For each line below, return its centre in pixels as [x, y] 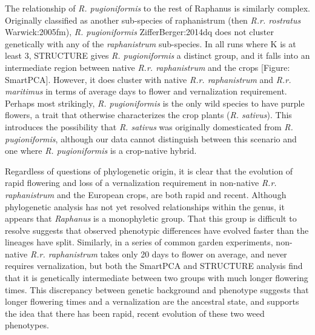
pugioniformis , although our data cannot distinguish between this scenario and [151, 138]
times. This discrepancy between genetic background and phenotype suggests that [157, 289]
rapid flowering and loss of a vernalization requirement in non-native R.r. [141, 183]
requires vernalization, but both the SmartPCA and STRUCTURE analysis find [154, 266]
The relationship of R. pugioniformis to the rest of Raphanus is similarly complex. [157, 8]
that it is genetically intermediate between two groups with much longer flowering [157, 278]
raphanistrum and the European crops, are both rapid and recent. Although [146, 194]
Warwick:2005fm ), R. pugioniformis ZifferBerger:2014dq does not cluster [139, 32]
